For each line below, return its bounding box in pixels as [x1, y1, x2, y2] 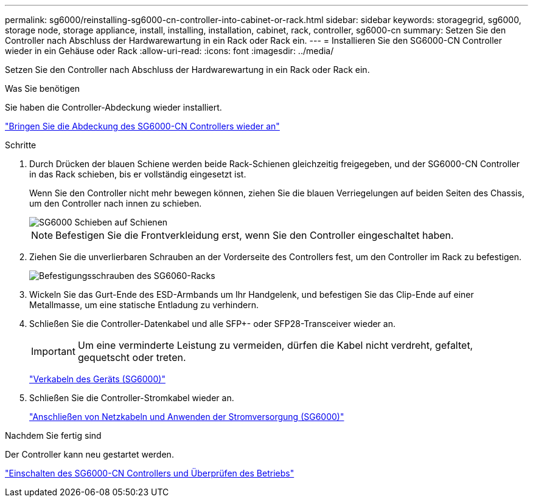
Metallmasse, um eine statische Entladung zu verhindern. [29, 300, 259, 310]
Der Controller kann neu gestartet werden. [5, 449, 174, 459]
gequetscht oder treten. [77, 351, 186, 363]
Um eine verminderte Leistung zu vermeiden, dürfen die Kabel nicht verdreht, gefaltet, [77, 339, 473, 351]
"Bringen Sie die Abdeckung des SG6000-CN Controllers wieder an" [5, 121, 280, 131]
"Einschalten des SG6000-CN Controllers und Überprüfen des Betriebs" [5, 468, 294, 478]
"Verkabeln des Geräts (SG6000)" [29, 374, 165, 384]
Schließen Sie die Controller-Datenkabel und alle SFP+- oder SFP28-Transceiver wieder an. [29, 318, 395, 329]
